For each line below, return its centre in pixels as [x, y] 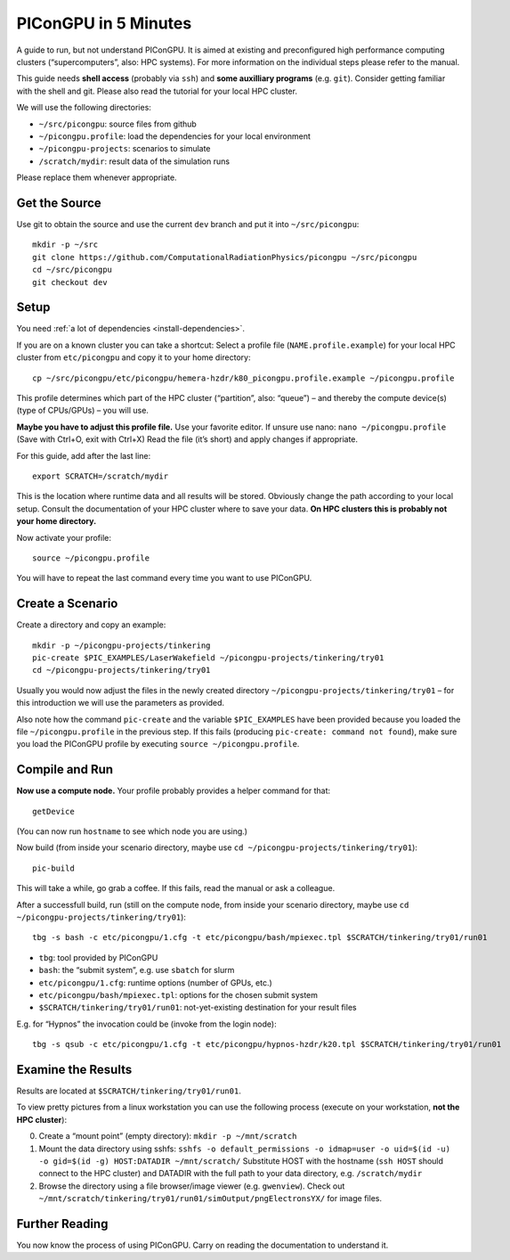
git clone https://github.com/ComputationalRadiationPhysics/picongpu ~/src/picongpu [225, 257]
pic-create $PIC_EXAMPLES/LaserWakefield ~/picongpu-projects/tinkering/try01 [208, 658]
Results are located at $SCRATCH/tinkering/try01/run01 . [129, 1091]
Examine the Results [74, 1069]
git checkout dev [70, 282]
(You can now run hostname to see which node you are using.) [132, 831]
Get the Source [59, 203]
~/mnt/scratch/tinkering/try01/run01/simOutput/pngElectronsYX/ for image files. [210, 1199]
